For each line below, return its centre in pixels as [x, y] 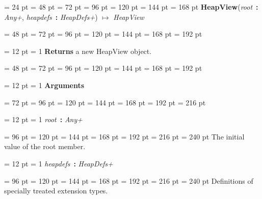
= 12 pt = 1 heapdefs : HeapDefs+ [59, 163]
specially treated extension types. [56, 191]
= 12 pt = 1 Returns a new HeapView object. [78, 51]
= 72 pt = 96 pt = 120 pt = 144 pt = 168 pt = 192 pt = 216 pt [105, 102]
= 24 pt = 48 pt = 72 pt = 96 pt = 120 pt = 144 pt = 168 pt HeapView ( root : [131, 7]
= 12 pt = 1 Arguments [44, 85]
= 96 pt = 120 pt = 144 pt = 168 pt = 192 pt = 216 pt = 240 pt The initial [124, 136]
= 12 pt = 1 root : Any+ [44, 119]
